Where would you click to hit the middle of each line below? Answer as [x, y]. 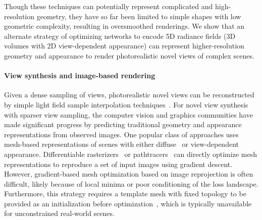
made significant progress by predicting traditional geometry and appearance [123, 124]
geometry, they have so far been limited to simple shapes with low [139, 16]
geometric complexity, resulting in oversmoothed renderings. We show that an [124, 26]
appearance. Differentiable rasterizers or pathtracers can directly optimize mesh [130, 154]
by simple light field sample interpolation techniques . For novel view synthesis [126, 104]
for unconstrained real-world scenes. [59, 213]
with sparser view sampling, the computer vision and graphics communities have [128, 114]
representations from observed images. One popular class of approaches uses [121, 134]
